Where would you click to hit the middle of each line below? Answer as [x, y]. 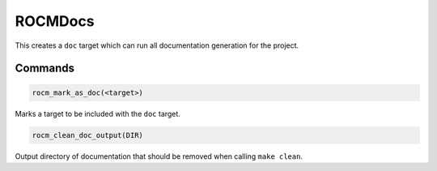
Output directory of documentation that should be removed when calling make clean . [159, 156]
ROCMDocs [55, 21]
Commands [45, 68]
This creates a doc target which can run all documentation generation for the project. [157, 45]
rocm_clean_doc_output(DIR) [87, 135]
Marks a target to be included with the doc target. [98, 113]
